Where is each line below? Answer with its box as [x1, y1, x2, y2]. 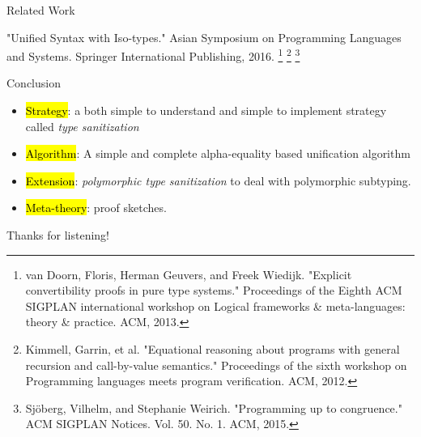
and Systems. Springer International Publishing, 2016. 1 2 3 [6, 45, 300, 64]
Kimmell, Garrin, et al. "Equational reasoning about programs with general [25, 340, 400, 357]
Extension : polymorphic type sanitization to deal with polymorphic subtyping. [25, 172, 411, 189]
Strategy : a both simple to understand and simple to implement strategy [25, 102, 387, 119]
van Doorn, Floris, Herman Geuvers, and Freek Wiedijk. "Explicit [25, 265, 352, 282]
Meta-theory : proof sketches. [25, 199, 167, 216]
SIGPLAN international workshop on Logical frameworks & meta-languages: [25, 297, 406, 314]
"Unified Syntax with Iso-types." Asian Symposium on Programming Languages [6, 28, 402, 45]
